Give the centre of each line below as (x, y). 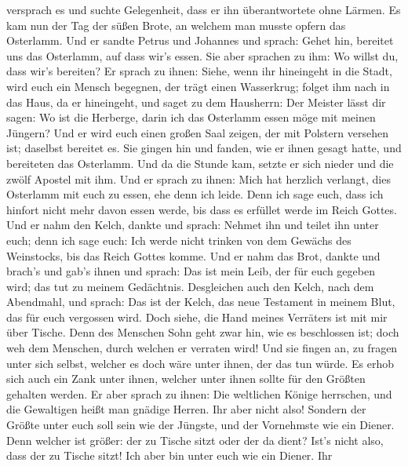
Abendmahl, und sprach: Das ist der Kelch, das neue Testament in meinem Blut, (201, 302)
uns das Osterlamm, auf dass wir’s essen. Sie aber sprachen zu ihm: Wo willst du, (202, 55)
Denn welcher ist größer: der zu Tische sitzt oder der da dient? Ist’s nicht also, (195, 440)
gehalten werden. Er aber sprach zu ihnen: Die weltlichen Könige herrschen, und (199, 393)
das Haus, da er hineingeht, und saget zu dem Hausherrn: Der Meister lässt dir (196, 102)
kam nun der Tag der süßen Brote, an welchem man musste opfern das (176, 25)
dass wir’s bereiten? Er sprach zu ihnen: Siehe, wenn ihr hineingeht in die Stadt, (199, 71)
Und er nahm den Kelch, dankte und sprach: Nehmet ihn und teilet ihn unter (193, 225)
